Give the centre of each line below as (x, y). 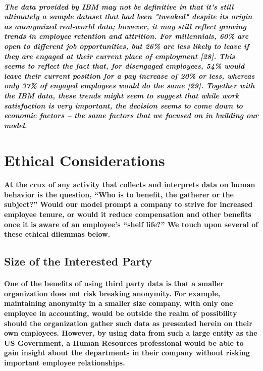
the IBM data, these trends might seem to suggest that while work (122, 95)
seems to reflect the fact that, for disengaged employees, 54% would (124, 66)
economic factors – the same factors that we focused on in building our (131, 115)
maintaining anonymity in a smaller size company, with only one (119, 303)
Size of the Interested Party (78, 261)
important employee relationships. (65, 362)
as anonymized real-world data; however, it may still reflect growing (125, 26)
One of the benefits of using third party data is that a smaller (114, 283)
